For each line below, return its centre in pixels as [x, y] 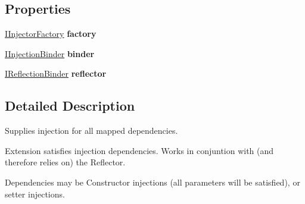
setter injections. [35, 194]
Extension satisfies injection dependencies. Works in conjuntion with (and [139, 150]
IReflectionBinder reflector [56, 73]
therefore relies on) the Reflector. [65, 162]
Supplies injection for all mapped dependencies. [91, 131]
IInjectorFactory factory [51, 34]
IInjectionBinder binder [50, 53]
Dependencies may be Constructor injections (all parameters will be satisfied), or [152, 182]
